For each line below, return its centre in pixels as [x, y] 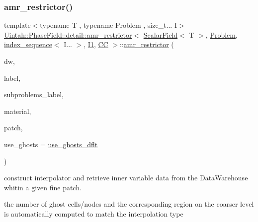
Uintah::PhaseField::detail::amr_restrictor [68, 34]
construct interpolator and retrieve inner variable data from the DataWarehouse [126, 178]
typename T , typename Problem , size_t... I [108, 25]
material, [18, 111]
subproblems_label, [34, 94]
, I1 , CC [96, 44]
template [17, 25]
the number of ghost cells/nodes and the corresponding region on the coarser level [129, 204]
